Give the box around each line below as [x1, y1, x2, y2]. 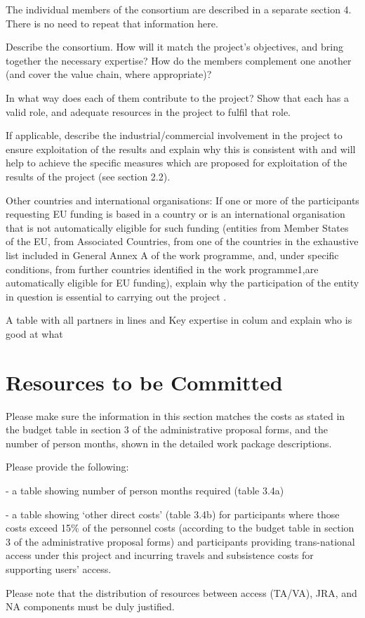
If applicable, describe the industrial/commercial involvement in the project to [6, 128, 343, 143]
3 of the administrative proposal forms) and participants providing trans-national [6, 534, 355, 548]
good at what [6, 326, 63, 341]
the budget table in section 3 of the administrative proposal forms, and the [6, 422, 328, 437]
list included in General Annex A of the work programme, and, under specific [6, 247, 339, 262]
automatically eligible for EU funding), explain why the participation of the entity [6, 275, 359, 290]
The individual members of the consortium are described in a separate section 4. [6, 2, 352, 16]
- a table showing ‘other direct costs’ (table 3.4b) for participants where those [6, 506, 340, 521]
